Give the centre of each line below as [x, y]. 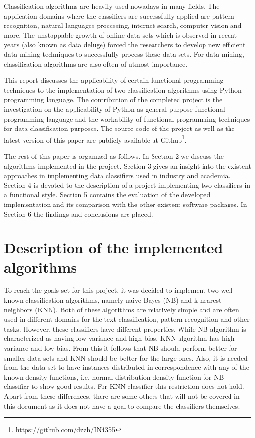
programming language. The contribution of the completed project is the [113, 99]
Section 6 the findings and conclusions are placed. [78, 214]
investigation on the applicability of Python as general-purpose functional [115, 109]
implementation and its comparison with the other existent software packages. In [126, 204]
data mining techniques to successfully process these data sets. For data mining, [124, 54]
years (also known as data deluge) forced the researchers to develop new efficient [125, 44]
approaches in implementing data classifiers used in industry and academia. [117, 175]
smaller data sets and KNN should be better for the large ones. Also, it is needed [126, 357]
